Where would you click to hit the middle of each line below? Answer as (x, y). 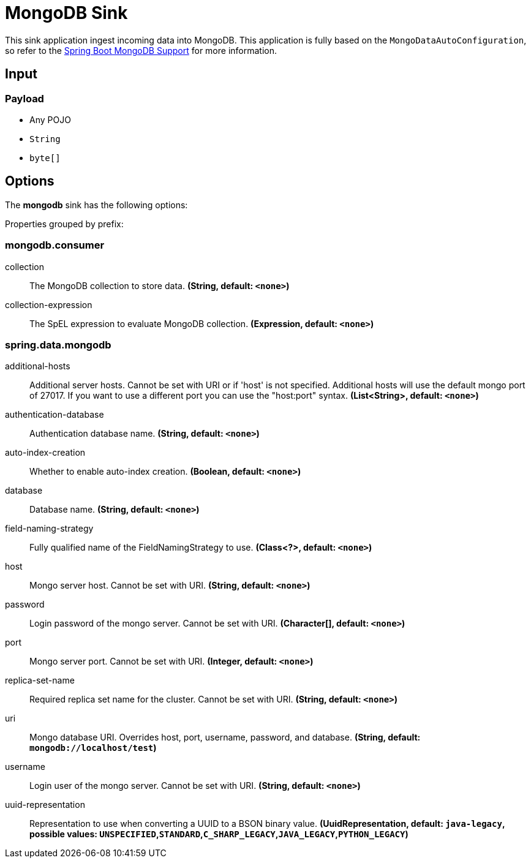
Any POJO (50, 119)
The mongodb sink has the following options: (96, 205)
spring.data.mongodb (58, 345)
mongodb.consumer (55, 245)
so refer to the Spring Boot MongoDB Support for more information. (141, 50)
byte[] (45, 158)
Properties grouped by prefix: (64, 224)
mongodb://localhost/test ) (93, 748)
